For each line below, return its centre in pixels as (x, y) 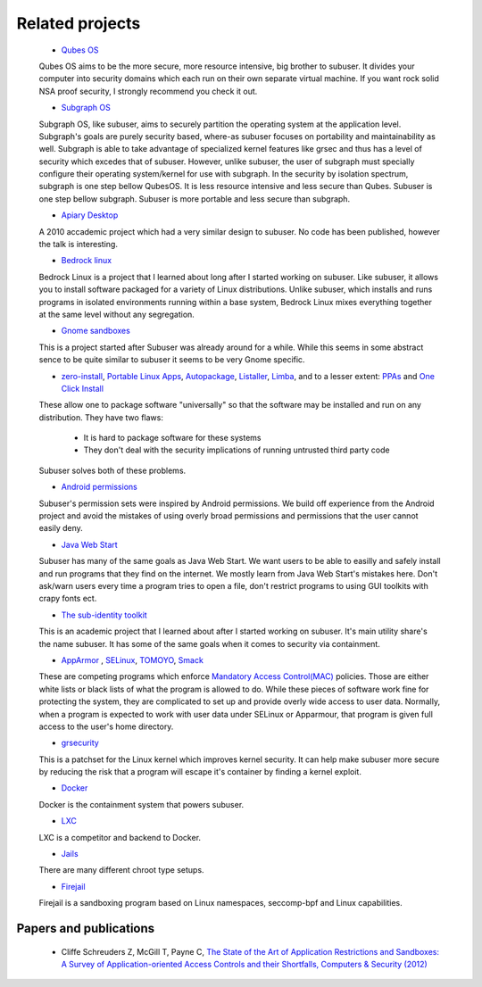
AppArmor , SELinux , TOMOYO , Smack (133, 659)
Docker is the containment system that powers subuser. (141, 804)
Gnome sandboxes (96, 331)
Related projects (79, 23)
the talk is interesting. (78, 245)
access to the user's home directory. (106, 726)
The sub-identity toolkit (104, 615)
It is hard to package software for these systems (172, 438)
